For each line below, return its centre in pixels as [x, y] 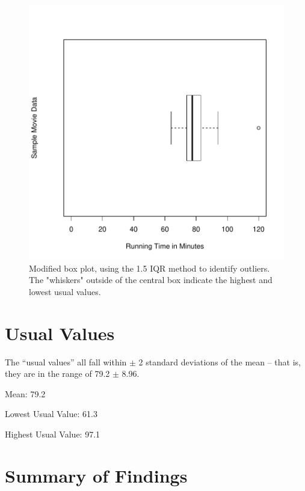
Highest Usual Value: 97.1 [53, 434]
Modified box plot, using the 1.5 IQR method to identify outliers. [149, 268]
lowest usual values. [65, 291]
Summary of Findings [96, 475]
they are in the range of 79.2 [57, 374]
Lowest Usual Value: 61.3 [51, 414]
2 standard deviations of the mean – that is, [220, 361]
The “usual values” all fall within [66, 361]
